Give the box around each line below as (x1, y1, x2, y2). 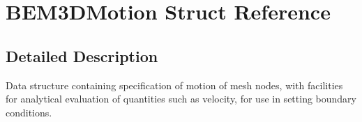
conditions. (6, 105, 52, 119)
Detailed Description (6, 45, 158, 66)
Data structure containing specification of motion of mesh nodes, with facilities (6, 77, 343, 92)
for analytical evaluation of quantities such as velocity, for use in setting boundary (6, 91, 356, 106)
